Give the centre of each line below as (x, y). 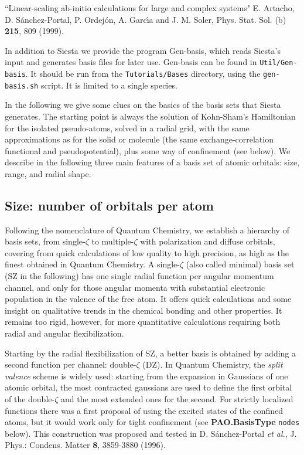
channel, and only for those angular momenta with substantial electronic (135, 287)
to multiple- (113, 241)
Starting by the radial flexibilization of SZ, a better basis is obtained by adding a (151, 353)
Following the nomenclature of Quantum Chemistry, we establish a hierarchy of (147, 230)
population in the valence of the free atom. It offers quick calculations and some (148, 299)
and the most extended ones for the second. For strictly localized (177, 399)
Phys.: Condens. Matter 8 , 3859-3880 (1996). (85, 445)
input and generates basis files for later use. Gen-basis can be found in (131, 62)
